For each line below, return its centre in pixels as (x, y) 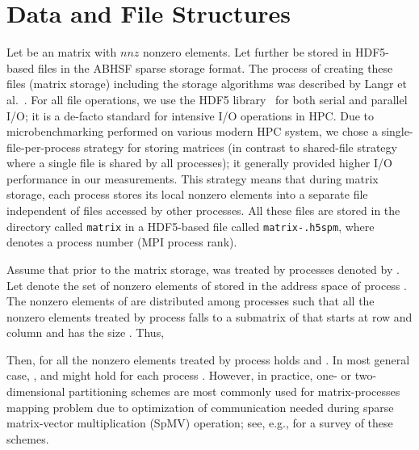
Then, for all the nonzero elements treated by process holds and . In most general (208, 359)
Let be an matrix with (62, 52)
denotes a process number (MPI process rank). (122, 242)
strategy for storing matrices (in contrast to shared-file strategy (240, 147)
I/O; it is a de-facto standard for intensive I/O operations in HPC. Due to (191, 115)
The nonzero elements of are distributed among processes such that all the (191, 301)
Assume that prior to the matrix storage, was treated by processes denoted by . (203, 269)
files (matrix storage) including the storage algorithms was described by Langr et (207, 84)
